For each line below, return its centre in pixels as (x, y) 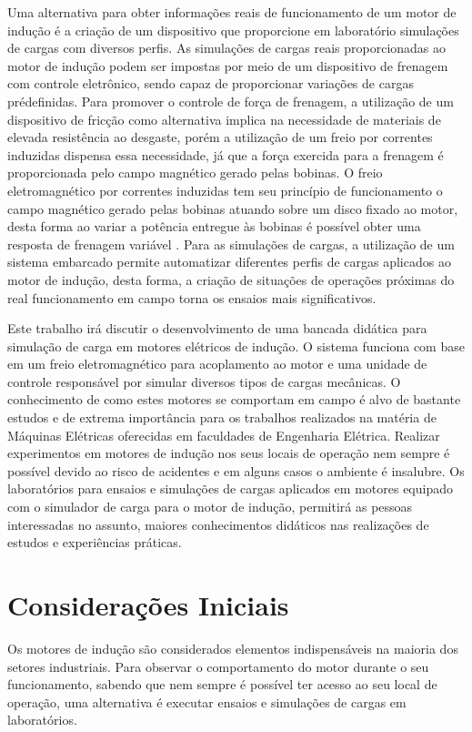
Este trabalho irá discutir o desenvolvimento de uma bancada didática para (217, 328)
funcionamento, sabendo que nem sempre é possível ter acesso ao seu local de (222, 684)
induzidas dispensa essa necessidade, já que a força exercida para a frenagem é (226, 154)
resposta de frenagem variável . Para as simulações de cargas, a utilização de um (231, 244)
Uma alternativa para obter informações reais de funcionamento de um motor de (232, 12)
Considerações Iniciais (148, 605)
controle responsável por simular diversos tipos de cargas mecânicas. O (204, 381)
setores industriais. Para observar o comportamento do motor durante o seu (218, 666)
